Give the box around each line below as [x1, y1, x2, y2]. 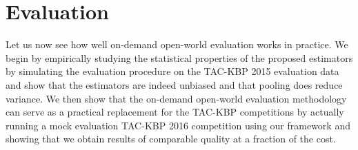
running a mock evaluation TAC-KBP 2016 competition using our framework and [6, 118, 350, 132]
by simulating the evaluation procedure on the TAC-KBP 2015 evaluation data [6, 64, 339, 78]
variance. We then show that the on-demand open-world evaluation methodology [6, 91, 347, 105]
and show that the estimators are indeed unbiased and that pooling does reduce [6, 77, 343, 92]
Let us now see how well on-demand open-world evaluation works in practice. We [6, 37, 348, 52]
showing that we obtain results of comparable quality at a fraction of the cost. [6, 131, 336, 146]
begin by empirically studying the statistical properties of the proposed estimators [6, 50, 353, 65]
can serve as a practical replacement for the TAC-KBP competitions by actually [6, 105, 344, 119]
